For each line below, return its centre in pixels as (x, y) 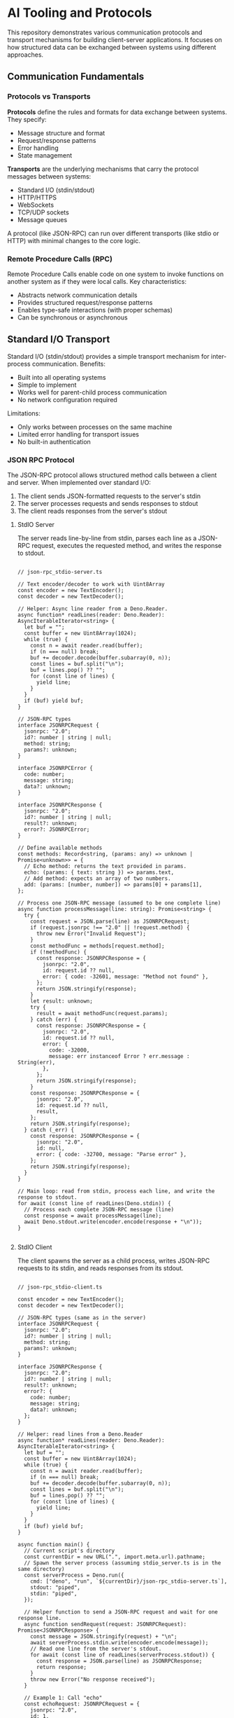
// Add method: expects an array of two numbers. (97, 879)
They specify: (27, 119)
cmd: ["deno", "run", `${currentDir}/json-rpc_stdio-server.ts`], (129, 1581)
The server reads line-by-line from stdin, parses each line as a (107, 538)
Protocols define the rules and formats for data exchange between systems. (117, 112)
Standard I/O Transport (59, 339)
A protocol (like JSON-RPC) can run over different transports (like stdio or (113, 233)
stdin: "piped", (54, 1594)
